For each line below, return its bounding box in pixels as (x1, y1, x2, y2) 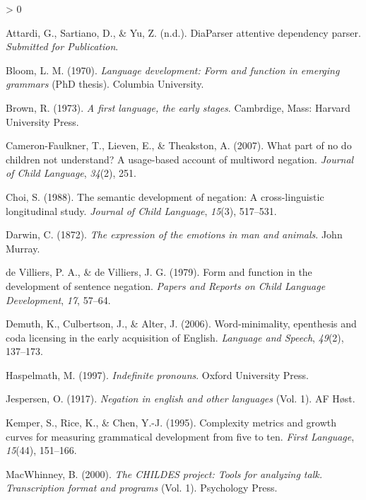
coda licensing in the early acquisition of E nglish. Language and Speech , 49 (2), (6, 330, 344, 344)
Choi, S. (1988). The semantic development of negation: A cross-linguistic (6, 189, 324, 204)
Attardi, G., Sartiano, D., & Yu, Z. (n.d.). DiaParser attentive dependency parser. (6, 25, 361, 40)
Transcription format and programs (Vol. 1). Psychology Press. (6, 480, 278, 495)
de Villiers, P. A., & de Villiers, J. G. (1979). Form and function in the (6, 264, 312, 279)
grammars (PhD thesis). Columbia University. (6, 76, 204, 91)
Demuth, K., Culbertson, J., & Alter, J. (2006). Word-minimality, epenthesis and (6, 316, 357, 331)
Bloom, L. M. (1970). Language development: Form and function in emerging (6, 62, 340, 77)
